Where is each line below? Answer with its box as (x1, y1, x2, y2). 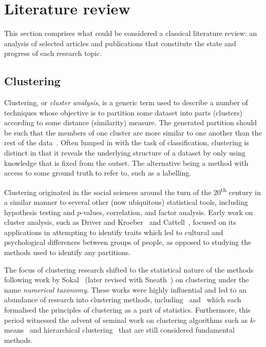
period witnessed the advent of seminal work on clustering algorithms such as (4, 314, 248, 325)
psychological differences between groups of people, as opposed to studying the (4, 237, 252, 247)
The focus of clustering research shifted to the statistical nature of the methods (4, 264, 254, 275)
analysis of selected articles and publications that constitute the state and (4, 37, 236, 48)
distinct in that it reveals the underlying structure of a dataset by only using (4, 147, 245, 158)
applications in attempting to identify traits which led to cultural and (4, 226, 223, 237)
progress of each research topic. (4, 48, 102, 59)
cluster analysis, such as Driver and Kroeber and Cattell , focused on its (4, 217, 236, 227)
